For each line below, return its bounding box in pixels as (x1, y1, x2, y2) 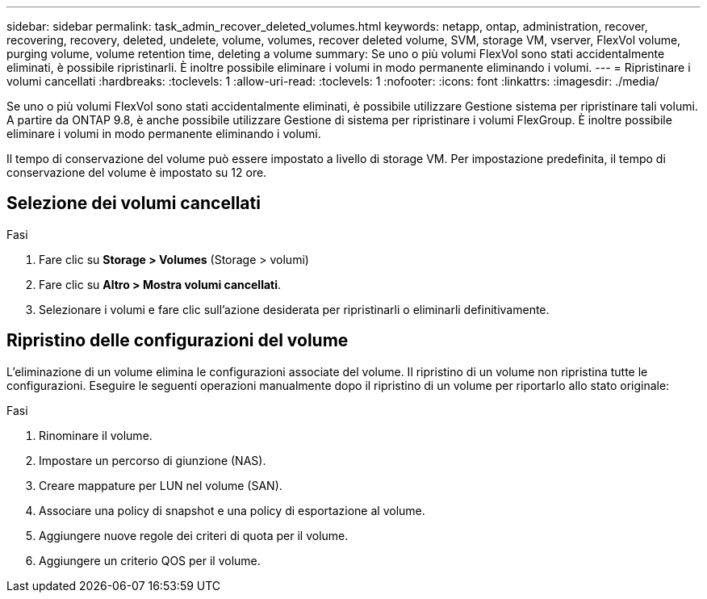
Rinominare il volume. (39, 428, 153, 442)
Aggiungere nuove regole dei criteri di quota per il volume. (39, 528, 349, 542)
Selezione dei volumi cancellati (6, 193, 261, 214)
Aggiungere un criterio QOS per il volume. (39, 553, 261, 568)
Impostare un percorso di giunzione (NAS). (39, 453, 266, 467)
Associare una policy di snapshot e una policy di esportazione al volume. (39, 503, 425, 517)
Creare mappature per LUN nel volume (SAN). (39, 478, 282, 492)
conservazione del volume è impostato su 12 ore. (6, 165, 267, 179)
